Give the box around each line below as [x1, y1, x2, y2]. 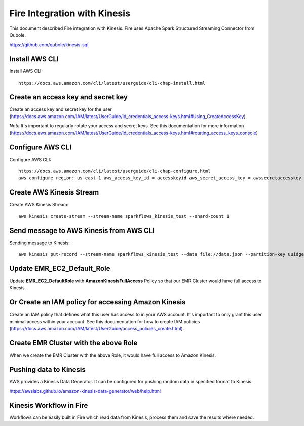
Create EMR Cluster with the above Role [9, 338, 138, 347]
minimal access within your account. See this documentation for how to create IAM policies [9, 318, 200, 324]
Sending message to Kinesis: [9, 240, 70, 246]
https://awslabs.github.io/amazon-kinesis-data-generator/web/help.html [9, 388, 161, 394]
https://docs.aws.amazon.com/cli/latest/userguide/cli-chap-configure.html [18, 168, 211, 174]
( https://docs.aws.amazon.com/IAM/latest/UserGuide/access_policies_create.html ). [9, 325, 184, 331]
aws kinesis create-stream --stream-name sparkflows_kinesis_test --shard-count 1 [18, 213, 230, 219]
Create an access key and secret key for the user [9, 106, 112, 112]
